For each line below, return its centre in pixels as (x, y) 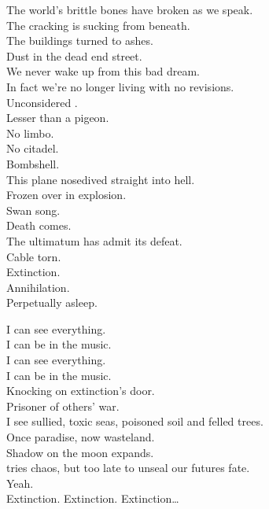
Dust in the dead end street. (74, 55)
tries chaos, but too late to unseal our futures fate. (128, 468)
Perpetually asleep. (52, 302)
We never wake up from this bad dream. (103, 71)
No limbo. (30, 133)
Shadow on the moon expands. (80, 452)
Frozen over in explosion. (66, 195)
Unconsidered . (42, 102)
